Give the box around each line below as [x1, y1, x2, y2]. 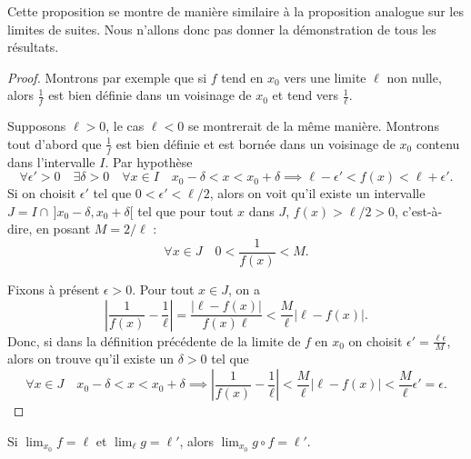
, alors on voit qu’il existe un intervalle [209, 184, 426, 203]
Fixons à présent [7, 280, 100, 299]
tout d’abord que [7, 134, 102, 153]
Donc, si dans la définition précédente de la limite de [7, 331, 301, 350]
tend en [221, 67, 264, 86]
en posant [35, 219, 91, 238]
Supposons [7, 116, 66, 135]
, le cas [105, 116, 145, 135]
